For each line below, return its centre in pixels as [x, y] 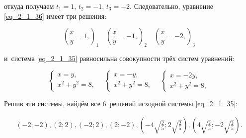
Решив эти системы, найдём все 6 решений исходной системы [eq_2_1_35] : [121, 103]
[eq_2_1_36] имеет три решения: [55, 16]
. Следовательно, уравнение [171, 6]
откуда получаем [29, 6]
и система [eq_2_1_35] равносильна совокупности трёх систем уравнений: [119, 58]
